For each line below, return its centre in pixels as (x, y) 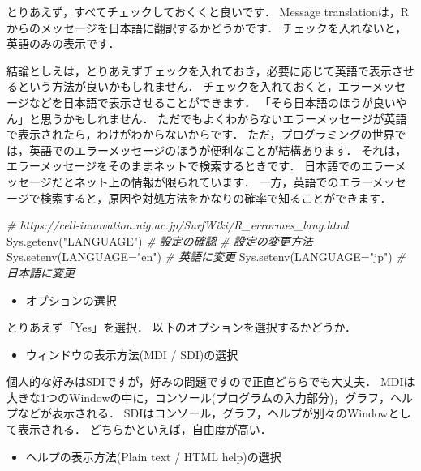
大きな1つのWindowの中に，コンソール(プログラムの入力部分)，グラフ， (199, 397)
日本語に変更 (41, 272)
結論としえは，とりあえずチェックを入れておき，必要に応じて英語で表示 (199, 70)
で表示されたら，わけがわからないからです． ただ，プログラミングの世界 (201, 134)
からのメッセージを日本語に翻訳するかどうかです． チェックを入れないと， (207, 27)
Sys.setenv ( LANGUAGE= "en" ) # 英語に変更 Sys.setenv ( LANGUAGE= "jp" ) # (206, 257)
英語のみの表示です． (63, 43)
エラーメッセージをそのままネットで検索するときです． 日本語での (184, 166)
